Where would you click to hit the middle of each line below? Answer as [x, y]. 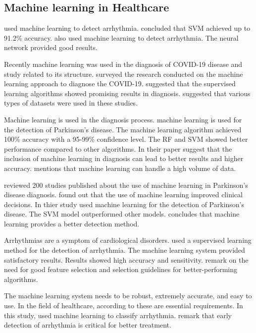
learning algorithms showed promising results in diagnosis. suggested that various [127, 93]
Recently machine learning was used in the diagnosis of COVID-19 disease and [123, 64]
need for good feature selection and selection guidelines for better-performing [121, 269]
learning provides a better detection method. [72, 223]
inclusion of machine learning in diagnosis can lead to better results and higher [124, 158]
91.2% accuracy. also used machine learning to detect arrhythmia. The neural [121, 37]
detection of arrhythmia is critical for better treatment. [88, 325]
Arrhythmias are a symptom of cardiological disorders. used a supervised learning [128, 240]
